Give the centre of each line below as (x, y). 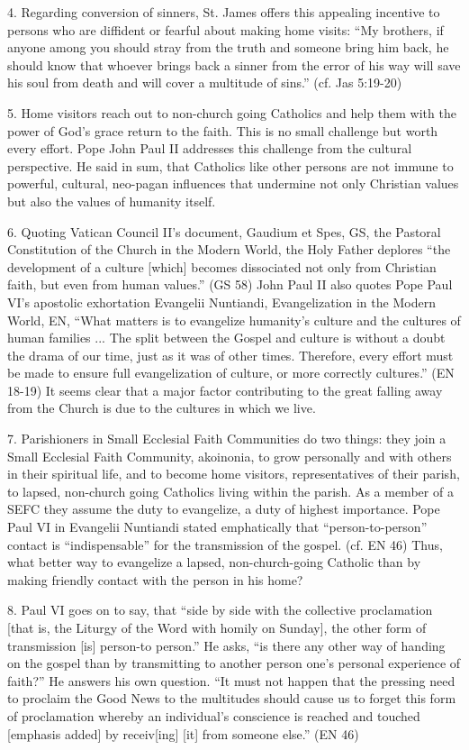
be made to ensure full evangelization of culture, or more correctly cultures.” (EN (231, 373)
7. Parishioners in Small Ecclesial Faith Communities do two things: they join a (227, 439)
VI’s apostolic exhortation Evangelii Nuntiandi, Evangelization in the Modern (221, 302)
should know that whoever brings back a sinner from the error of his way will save (234, 64)
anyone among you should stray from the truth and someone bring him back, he (228, 47)
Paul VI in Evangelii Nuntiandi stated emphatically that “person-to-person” (217, 527)
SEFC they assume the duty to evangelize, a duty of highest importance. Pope (224, 509)
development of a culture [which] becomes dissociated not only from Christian (222, 266)
